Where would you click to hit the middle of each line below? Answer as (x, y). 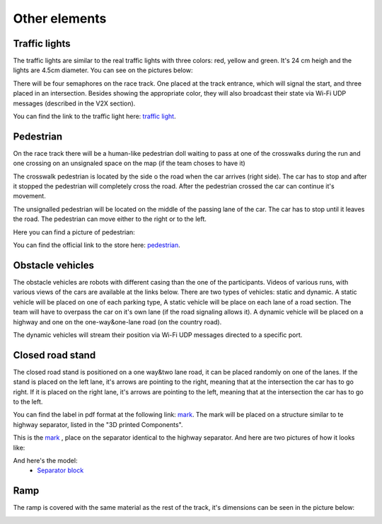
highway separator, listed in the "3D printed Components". (98, 424)
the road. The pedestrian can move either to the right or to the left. (110, 219)
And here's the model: (45, 460)
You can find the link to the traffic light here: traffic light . (94, 116)
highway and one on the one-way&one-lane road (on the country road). (117, 321)
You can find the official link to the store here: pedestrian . (97, 245)
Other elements (60, 18)
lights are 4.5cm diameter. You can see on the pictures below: (103, 70)
